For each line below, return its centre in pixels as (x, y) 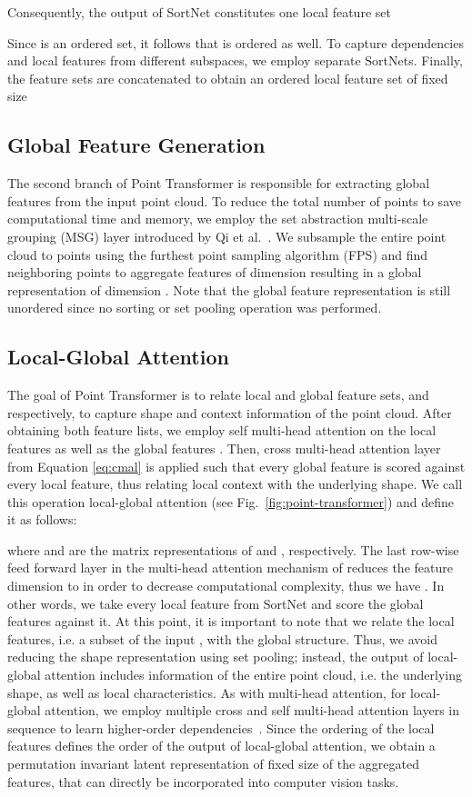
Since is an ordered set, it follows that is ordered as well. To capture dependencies (236, 42)
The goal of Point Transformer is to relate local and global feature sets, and (218, 395)
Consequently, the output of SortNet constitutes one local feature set (199, 12)
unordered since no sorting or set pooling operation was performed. (195, 308)
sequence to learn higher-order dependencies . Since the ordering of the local (221, 727)
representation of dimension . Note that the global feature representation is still (229, 289)
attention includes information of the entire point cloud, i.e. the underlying (253, 675)
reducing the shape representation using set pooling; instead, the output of (216, 657)
